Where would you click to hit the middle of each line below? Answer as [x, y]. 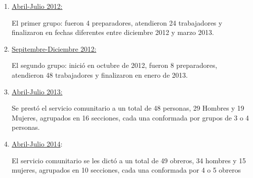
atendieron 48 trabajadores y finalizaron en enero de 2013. [100, 74]
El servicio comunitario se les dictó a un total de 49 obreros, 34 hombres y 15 [129, 160]
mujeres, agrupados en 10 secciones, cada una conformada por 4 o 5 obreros [126, 170]
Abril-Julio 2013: [37, 91]
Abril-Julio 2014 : [37, 143]
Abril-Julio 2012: [37, 6]
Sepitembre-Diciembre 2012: [54, 48]
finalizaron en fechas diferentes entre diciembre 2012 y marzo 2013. [113, 32]
